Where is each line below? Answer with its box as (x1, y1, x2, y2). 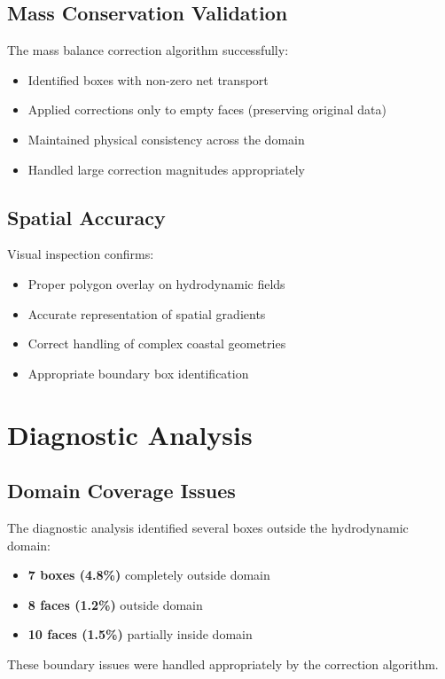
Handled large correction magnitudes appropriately (27, 160, 305, 178)
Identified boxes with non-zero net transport (27, 70, 269, 89)
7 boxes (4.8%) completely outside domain (27, 566, 270, 584)
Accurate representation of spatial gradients (27, 304, 266, 323)
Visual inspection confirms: (7, 245, 154, 263)
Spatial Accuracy (7, 203, 166, 230)
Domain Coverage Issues (7, 477, 236, 504)
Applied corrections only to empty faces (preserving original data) (27, 100, 386, 119)
